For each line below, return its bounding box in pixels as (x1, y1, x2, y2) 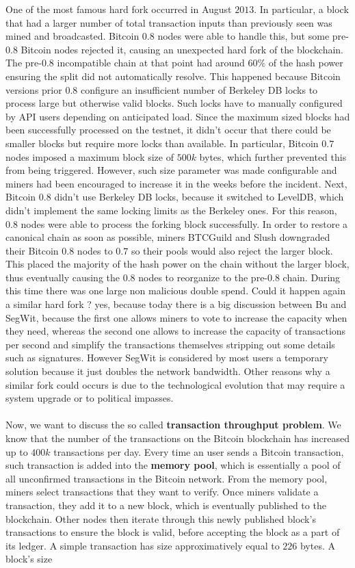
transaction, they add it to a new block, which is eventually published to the (5, 498, 326, 512)
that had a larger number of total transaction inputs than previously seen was (5, 15, 332, 29)
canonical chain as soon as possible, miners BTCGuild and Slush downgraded (5, 230, 330, 244)
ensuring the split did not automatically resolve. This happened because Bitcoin (5, 68, 341, 83)
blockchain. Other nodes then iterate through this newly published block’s (5, 511, 316, 526)
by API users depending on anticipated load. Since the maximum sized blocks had (5, 109, 350, 123)
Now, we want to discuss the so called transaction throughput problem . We (5, 417, 341, 432)
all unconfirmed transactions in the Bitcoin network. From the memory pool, (5, 471, 328, 485)
